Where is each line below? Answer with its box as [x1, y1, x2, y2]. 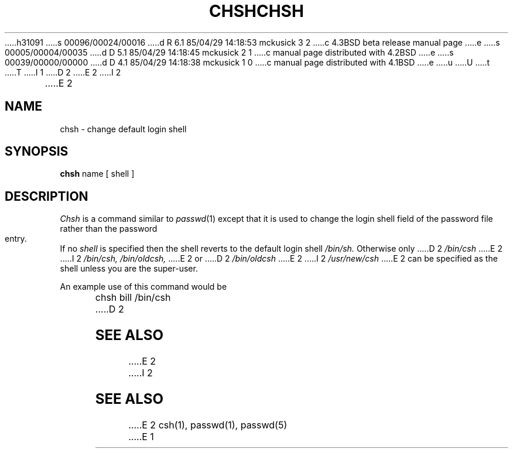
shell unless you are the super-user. [60, 263, 198, 274]
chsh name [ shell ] [60, 169, 135, 179]
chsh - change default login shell [60, 123, 187, 134]
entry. [5, 234, 27, 244]
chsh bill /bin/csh [95, 291, 171, 304]
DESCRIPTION [5, 188, 88, 204]
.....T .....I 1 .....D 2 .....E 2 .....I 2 [5, 67, 121, 77]
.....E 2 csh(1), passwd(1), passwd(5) [128, 418, 288, 431]
